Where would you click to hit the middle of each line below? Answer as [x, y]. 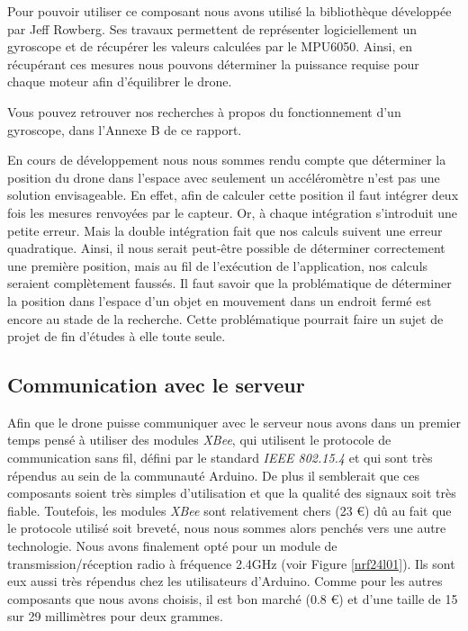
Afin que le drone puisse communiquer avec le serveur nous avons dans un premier [234, 422]
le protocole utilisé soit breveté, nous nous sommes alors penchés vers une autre [227, 528]
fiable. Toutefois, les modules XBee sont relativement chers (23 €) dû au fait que [229, 510]
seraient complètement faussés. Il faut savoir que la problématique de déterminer [229, 283]
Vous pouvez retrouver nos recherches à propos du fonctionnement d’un [204, 111]
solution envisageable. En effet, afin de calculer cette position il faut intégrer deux [233, 195]
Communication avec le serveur [156, 385]
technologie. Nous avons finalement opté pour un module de [172, 546]
